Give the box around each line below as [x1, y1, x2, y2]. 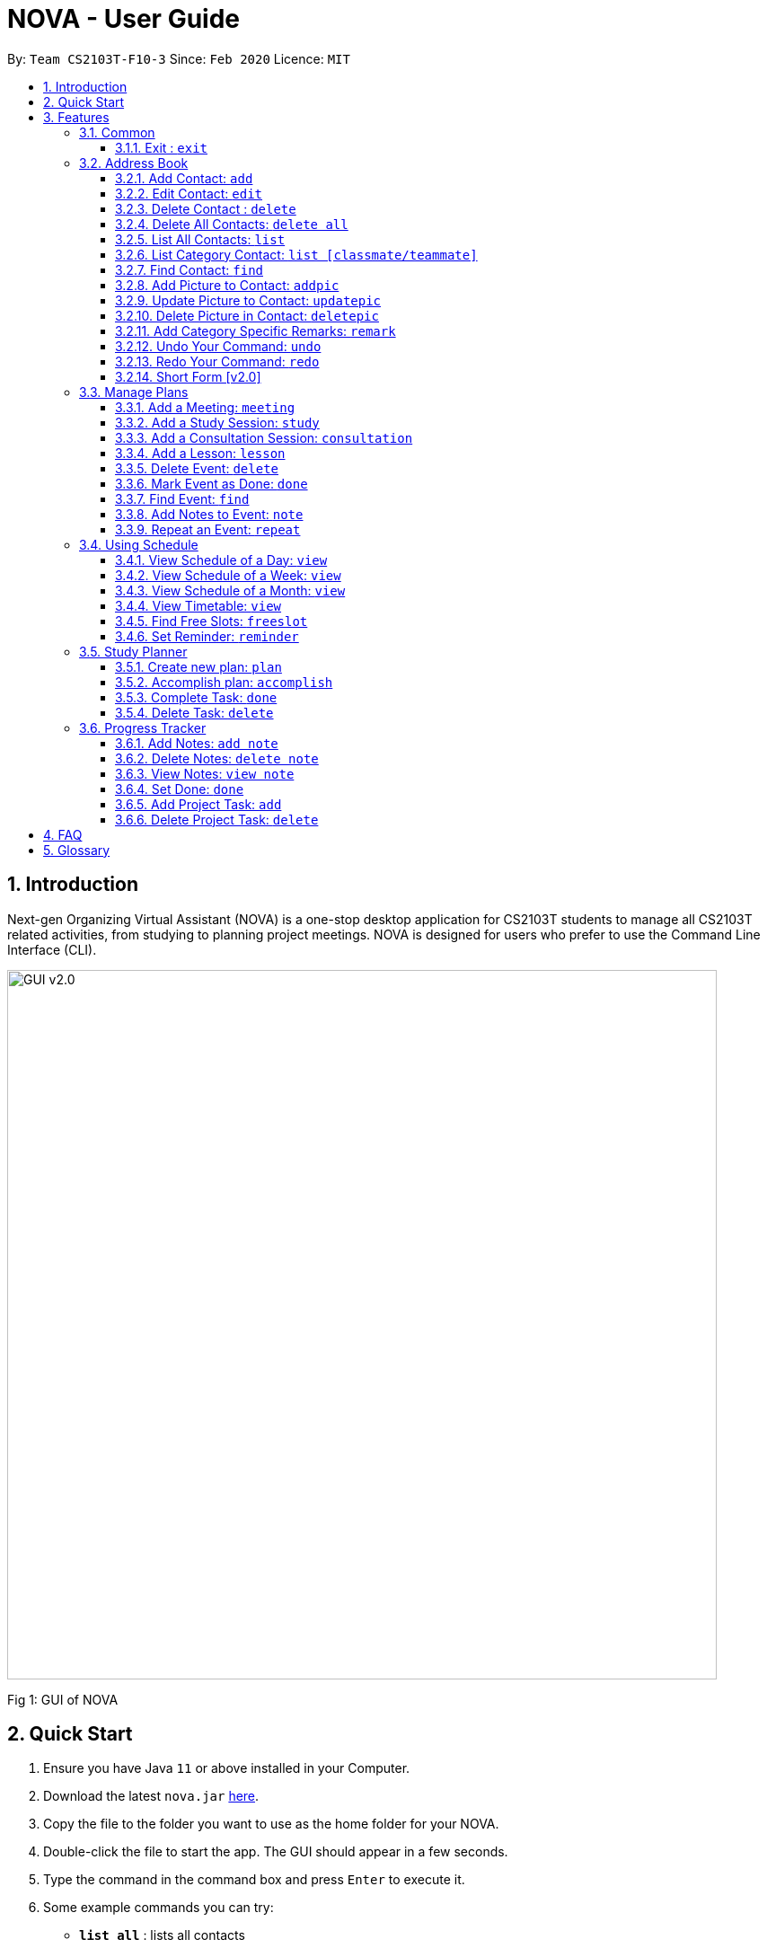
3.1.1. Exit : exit [115, 139, 207, 155]
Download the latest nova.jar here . [43, 1788, 260, 1804]
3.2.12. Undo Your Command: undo [115, 338, 322, 354]
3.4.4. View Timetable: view [115, 597, 282, 613]
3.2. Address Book [79, 154, 189, 171]
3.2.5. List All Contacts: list [115, 231, 286, 247]
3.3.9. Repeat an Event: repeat [115, 521, 301, 537]
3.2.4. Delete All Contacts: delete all [115, 216, 348, 232]
